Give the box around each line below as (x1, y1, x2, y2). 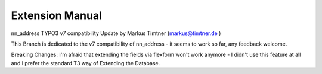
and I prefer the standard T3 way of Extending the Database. (11, 59, 160, 66)
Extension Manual (11, 9, 103, 22)
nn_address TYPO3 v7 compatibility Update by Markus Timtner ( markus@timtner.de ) (11, 30, 221, 37)
